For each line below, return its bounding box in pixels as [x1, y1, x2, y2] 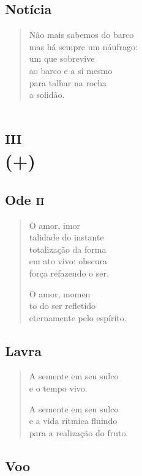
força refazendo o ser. [29, 266, 109, 279]
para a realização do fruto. [29, 426, 129, 439]
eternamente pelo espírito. [29, 311, 127, 324]
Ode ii [5, 190, 45, 209]
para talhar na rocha [29, 76, 106, 89]
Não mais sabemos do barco [29, 28, 134, 41]
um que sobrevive [29, 52, 95, 65]
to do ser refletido [29, 299, 96, 312]
